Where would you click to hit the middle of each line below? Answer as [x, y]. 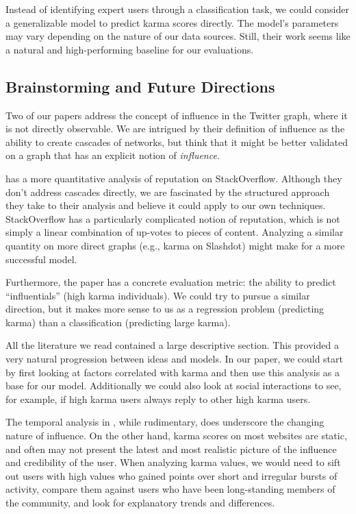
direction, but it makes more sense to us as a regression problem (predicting [165, 309]
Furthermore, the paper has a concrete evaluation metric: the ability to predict [171, 282]
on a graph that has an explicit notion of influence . [113, 155]
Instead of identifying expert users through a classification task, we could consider [177, 9]
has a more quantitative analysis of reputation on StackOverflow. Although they [174, 178]
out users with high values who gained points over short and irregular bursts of [171, 475]
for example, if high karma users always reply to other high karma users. [158, 399]
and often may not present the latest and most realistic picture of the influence [171, 449]
